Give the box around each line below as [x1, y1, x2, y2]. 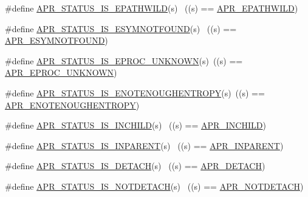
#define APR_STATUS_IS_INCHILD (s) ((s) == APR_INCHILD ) [5, 119, 266, 132]
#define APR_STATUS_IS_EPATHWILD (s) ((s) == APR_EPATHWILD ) [5, 2, 298, 14]
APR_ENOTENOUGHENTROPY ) [5, 98, 140, 111]
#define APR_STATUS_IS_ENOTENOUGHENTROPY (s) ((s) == [5, 86, 265, 99]
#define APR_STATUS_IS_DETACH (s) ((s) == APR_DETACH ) [5, 159, 265, 172]
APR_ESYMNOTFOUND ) [5, 34, 108, 47]
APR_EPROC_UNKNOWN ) [5, 66, 117, 79]
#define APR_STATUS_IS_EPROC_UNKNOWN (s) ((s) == [5, 54, 243, 67]
